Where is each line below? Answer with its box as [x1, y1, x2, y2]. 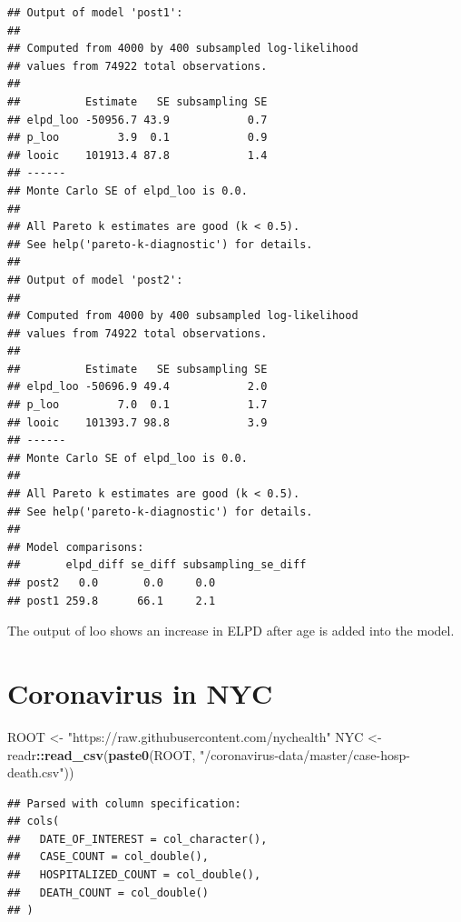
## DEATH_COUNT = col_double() [7, 886, 209, 899]
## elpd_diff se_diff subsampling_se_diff [7, 558, 307, 572]
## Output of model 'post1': [7, 6, 183, 19]
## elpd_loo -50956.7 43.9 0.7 [7, 113, 268, 126]
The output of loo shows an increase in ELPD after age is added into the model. [7, 621, 455, 640]
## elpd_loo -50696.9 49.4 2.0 [7, 380, 268, 394]
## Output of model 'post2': [7, 273, 183, 286]
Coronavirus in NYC [7, 674, 273, 711]
